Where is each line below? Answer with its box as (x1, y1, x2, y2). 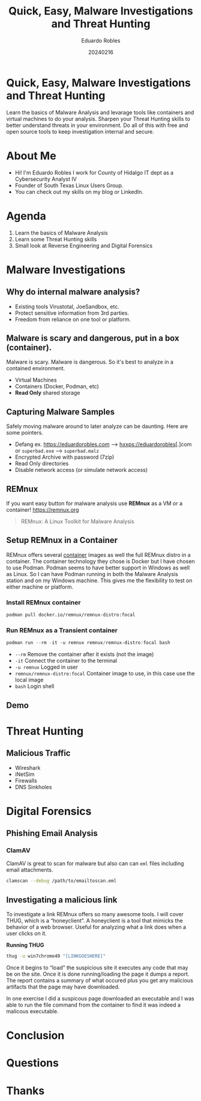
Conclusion (6, 1029, 65, 1043)
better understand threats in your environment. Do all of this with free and (6, 122, 188, 129)
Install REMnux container (6, 598, 81, 606)
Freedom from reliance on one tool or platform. (14, 315, 131, 323)
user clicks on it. (6, 930, 47, 937)
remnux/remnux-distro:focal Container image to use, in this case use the (14, 670, 195, 677)
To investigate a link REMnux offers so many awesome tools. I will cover (6, 911, 184, 918)
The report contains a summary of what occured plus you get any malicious (6, 976, 194, 984)
